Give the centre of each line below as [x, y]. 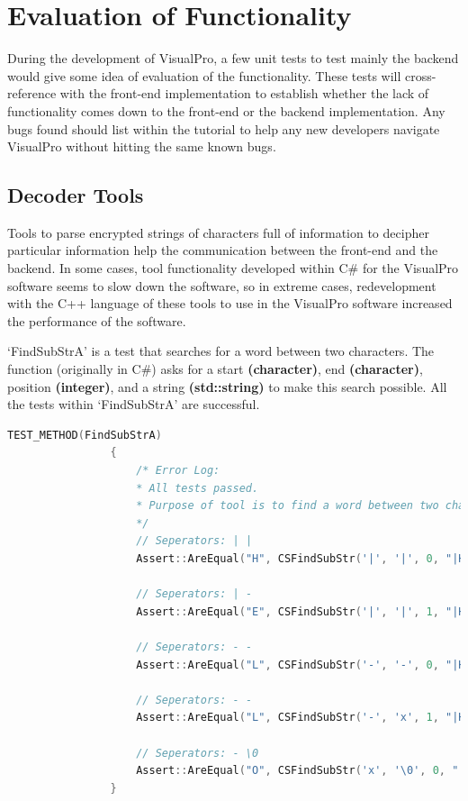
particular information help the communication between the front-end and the [223, 250]
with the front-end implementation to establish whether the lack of [244, 93]
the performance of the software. [97, 320]
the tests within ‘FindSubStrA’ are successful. [134, 404]
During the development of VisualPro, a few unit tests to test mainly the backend [233, 58]
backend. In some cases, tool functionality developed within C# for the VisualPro [233, 268]
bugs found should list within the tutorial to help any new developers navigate [224, 128]
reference [32, 93]
